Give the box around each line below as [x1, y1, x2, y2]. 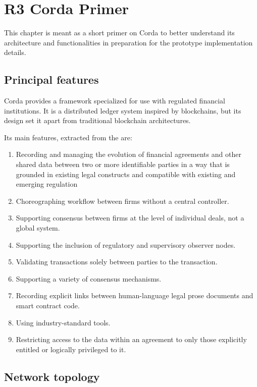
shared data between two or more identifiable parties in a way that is [16, 159, 230, 170]
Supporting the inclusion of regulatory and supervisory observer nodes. [16, 239, 236, 250]
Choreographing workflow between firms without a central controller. [16, 195, 229, 206]
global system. [16, 223, 60, 233]
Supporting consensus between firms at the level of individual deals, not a [16, 212, 244, 223]
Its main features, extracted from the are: [4, 132, 132, 142]
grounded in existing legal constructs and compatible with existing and [16, 169, 236, 179]
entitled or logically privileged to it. [16, 344, 126, 354]
